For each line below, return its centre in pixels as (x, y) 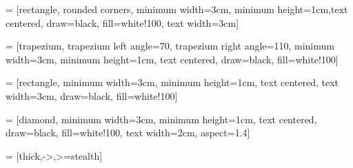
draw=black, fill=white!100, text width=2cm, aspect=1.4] (128, 133)
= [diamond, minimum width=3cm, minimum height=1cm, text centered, (161, 119)
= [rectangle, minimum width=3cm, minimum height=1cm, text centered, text (172, 82)
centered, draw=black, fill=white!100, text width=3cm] (122, 22)
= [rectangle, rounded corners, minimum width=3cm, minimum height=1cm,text (177, 9)
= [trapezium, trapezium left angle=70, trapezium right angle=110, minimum (170, 46)
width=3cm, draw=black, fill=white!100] (92, 95)
